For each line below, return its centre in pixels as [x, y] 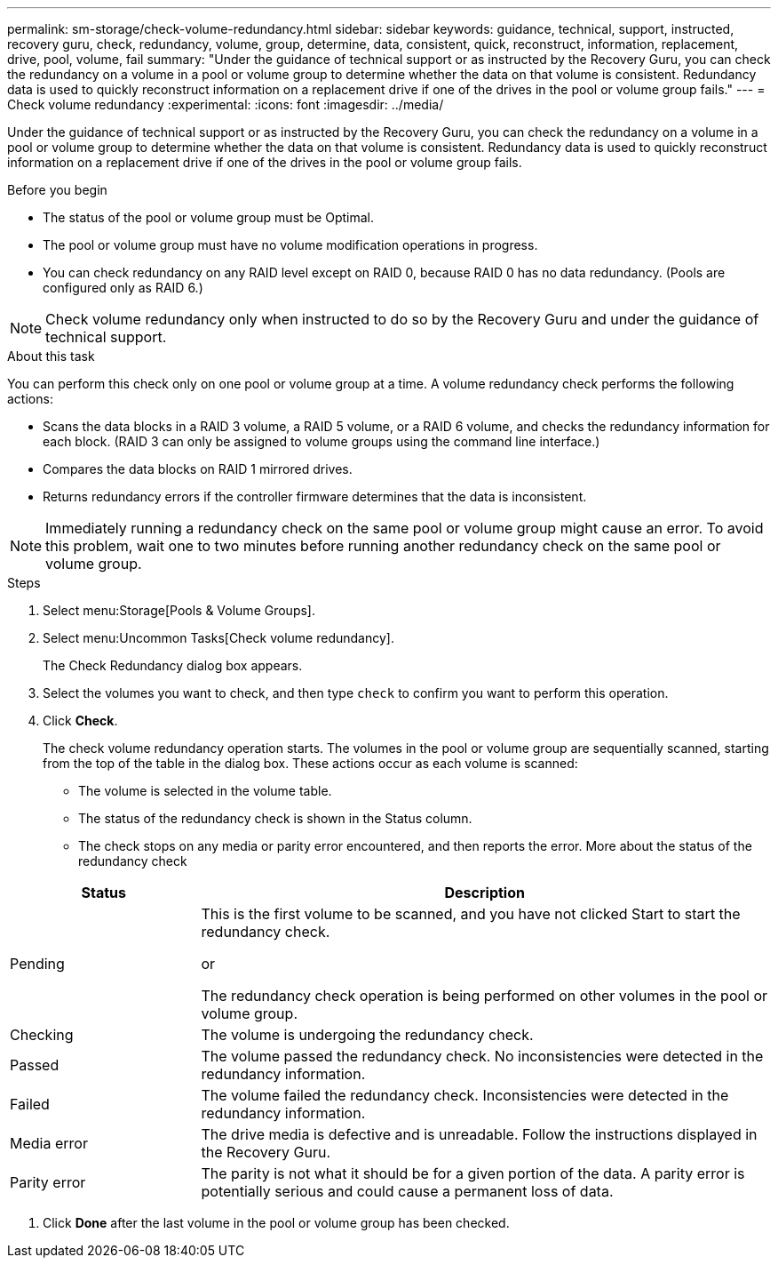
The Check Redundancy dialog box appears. [173, 665]
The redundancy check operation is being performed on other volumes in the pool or [484, 996]
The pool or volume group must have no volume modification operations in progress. [290, 245]
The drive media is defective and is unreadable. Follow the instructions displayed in [479, 1134]
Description [484, 893]
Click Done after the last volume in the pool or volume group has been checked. [276, 1223]
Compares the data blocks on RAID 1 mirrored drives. [198, 469]
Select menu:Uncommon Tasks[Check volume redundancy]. [218, 638]
